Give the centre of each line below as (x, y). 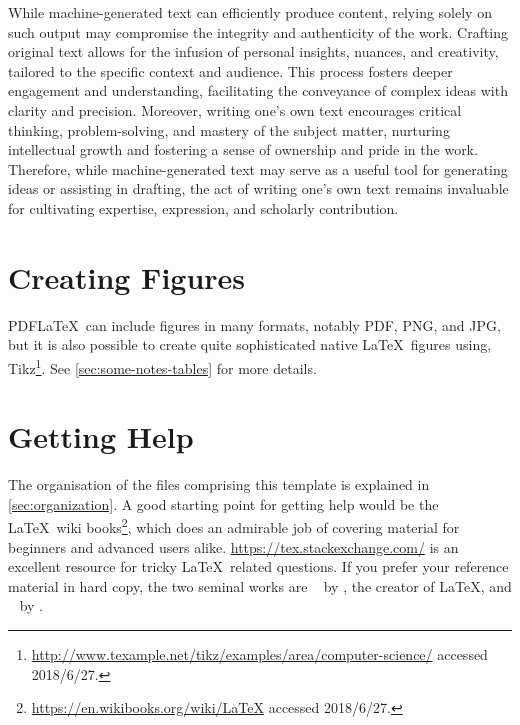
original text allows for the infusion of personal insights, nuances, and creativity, (253, 51)
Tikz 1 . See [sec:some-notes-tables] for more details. (162, 366)
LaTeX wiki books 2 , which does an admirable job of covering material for (234, 526)
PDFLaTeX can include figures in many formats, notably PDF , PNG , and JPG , (254, 324)
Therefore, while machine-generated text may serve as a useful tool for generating (258, 168)
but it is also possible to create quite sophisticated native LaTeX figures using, (250, 344)
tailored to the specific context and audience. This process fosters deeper (230, 70)
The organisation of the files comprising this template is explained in (219, 484)
